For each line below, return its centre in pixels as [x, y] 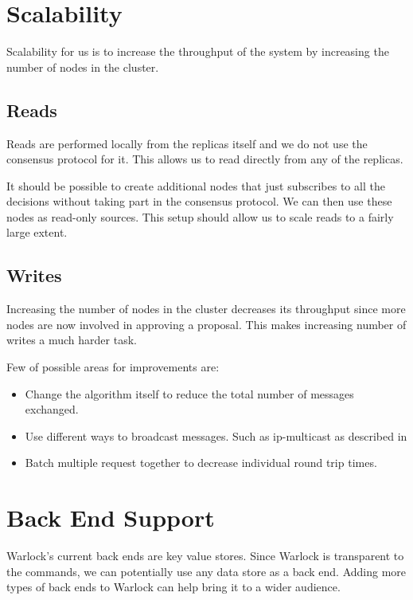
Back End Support [111, 518]
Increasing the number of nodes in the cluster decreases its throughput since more [206, 309]
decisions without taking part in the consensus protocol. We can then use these [199, 201]
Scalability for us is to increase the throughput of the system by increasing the [198, 51]
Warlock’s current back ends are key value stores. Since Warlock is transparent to [205, 556]
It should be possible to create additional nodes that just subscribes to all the [196, 185]
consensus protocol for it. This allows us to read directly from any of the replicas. [205, 159]
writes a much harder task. [72, 340]
